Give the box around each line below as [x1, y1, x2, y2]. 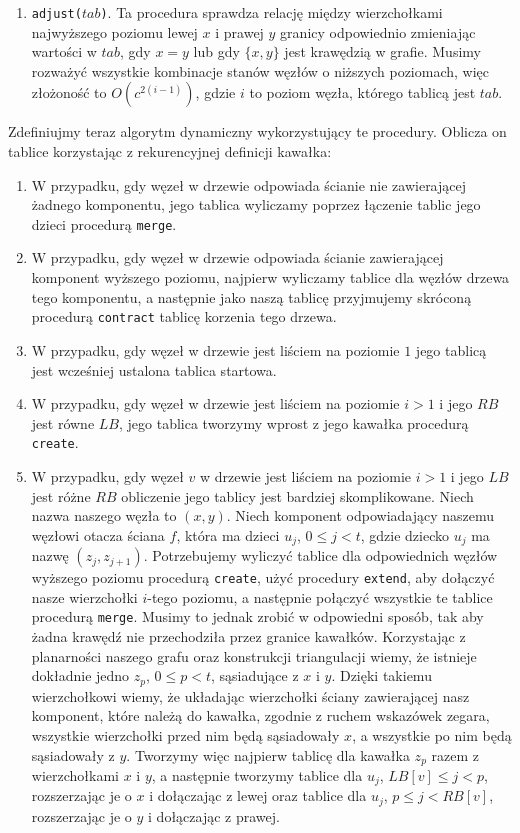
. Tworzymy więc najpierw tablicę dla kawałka [126, 744, 410, 765]
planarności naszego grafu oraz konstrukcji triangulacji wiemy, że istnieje [31, 645, 477, 666]
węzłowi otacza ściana [31, 524, 165, 545]
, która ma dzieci [176, 524, 280, 545]
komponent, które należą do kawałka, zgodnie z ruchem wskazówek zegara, [31, 705, 490, 726]
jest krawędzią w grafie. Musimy [284, 41, 481, 62]
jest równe [31, 412, 95, 433]
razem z [431, 744, 479, 765]
